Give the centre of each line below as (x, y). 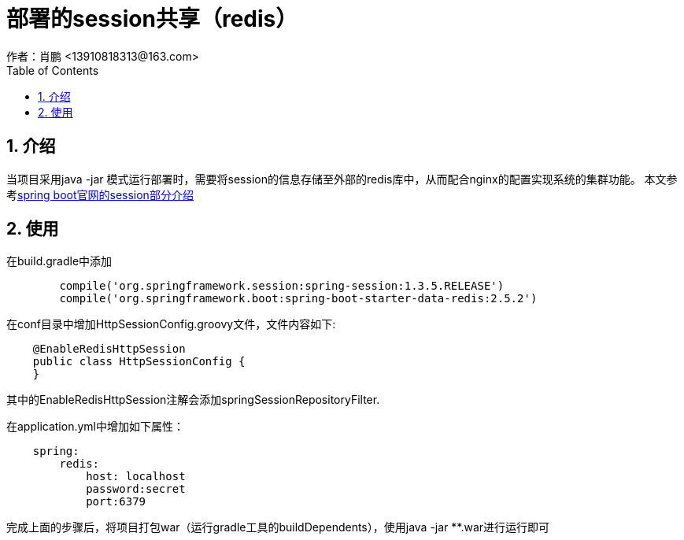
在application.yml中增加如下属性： (95, 427)
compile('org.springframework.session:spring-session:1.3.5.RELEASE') (282, 286)
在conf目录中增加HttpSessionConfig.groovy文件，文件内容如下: (171, 324)
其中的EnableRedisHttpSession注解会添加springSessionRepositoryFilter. (193, 400)
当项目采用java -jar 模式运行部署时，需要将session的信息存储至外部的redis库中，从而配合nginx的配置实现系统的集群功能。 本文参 (342, 179)
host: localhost (136, 477)
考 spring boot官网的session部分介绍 (100, 194)
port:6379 (116, 502)
